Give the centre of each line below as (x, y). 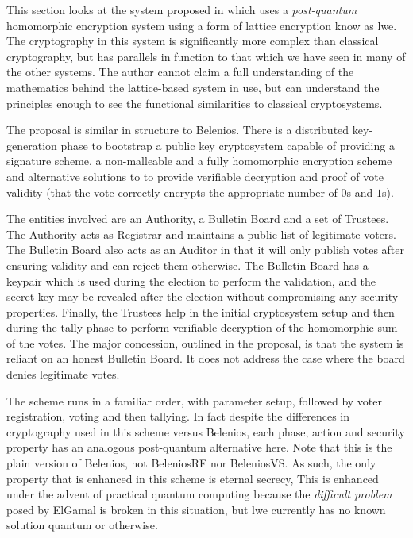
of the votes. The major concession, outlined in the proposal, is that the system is (205, 342)
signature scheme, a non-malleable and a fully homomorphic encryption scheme (199, 161)
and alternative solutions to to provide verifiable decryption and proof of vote (195, 176)
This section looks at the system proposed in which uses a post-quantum (182, 10)
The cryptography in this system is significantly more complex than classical (193, 41)
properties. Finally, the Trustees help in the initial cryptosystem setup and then (201, 311)
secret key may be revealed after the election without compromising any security (203, 296)
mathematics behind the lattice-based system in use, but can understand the (193, 87)
